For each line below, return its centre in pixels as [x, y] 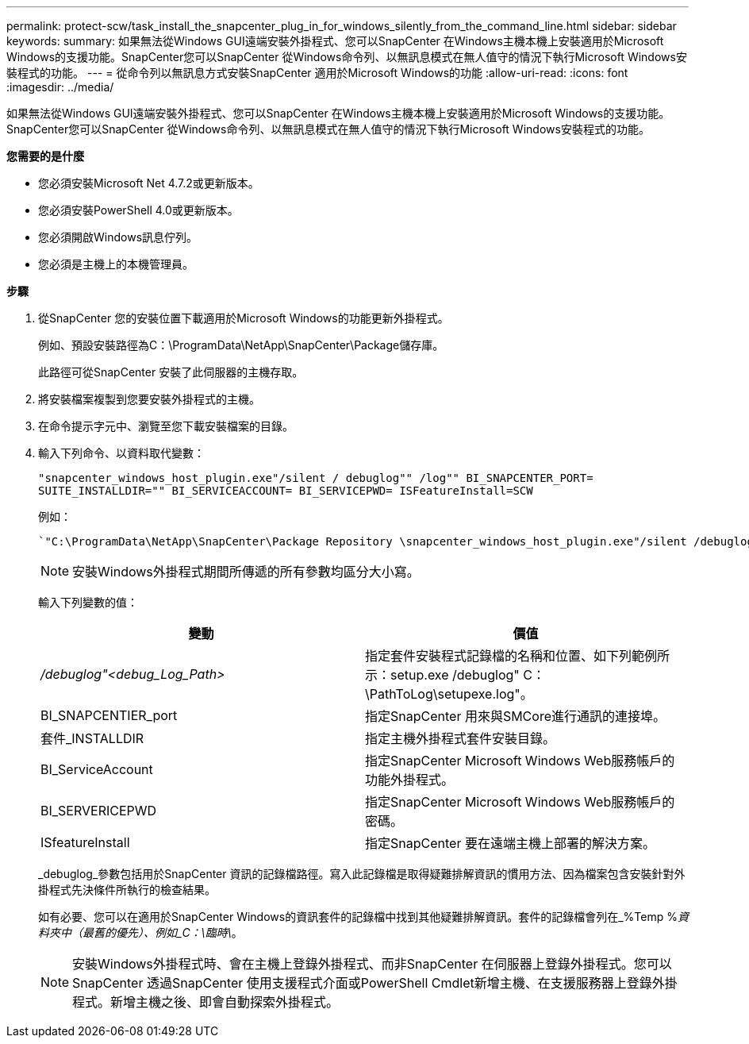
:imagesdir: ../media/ [60, 87]
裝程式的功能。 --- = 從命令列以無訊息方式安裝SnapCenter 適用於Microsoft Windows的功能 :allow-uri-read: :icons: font [317, 73]
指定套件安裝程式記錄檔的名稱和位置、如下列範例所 [518, 656]
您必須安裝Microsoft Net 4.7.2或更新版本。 [149, 183]
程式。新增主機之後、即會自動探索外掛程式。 [206, 1002]
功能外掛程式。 [410, 780]
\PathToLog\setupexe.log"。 [449, 694]
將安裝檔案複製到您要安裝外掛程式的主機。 [149, 399]
